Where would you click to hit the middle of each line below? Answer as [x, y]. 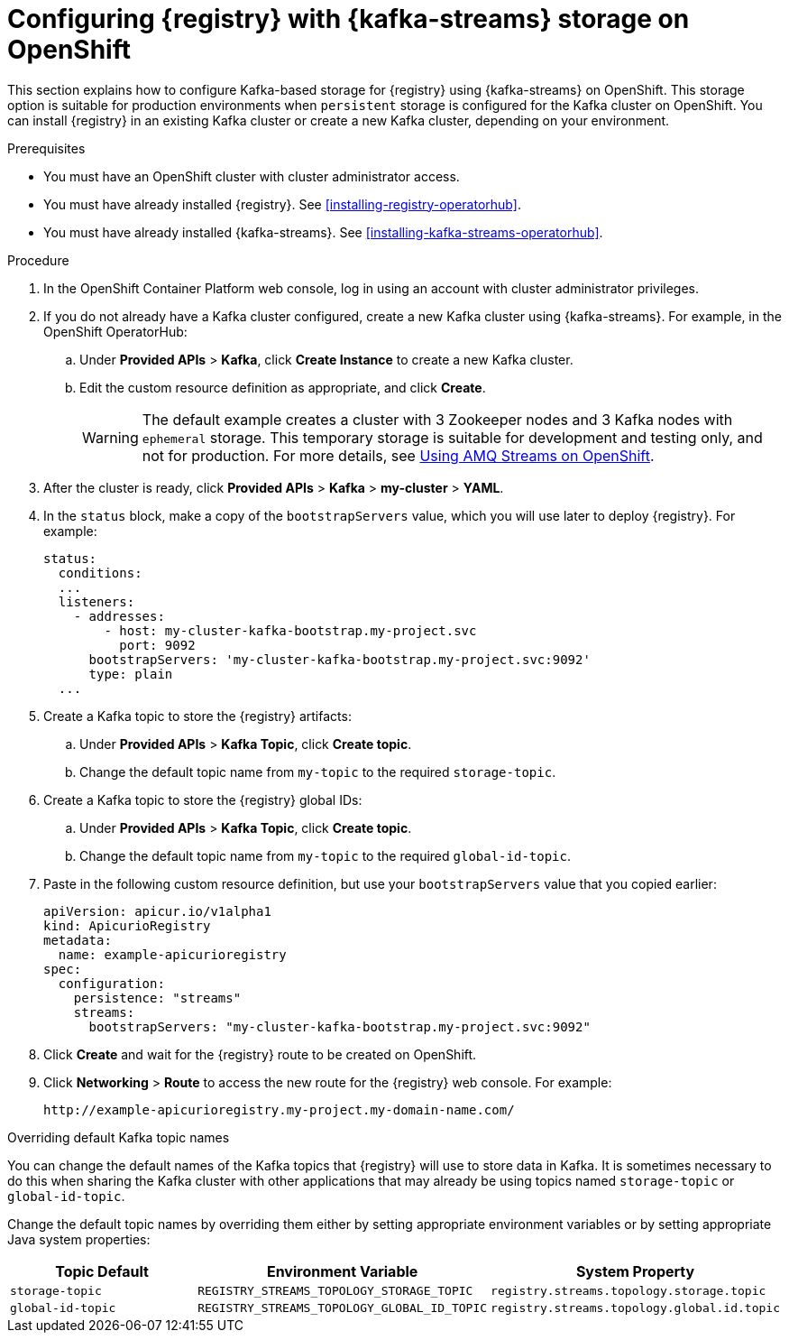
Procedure [38, 260]
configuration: [111, 983]
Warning [110, 437]
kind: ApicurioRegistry [127, 925]
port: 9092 [157, 645]
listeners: [96, 601]
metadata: [78, 940]
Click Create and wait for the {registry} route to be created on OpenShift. [260, 1054]
